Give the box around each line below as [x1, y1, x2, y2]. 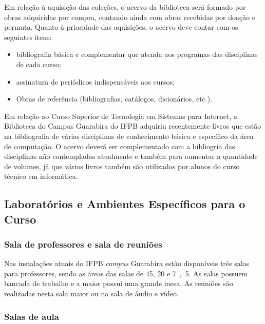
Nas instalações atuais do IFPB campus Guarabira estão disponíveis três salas [4, 258, 250, 269]
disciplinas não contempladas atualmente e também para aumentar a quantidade [4, 151, 258, 161]
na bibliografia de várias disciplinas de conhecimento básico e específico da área [4, 130, 254, 141]
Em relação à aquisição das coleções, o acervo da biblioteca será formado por [4, 2, 246, 12]
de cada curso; [16, 58, 62, 69]
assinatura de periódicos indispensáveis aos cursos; [16, 76, 175, 87]
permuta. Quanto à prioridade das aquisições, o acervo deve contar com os [4, 22, 238, 32]
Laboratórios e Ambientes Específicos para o [4, 196, 245, 212]
